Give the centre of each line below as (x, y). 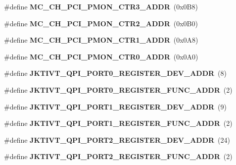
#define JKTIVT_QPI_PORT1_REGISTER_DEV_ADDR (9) (116, 106)
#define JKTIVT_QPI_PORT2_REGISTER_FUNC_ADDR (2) (118, 156)
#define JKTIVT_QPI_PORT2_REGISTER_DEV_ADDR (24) (117, 139)
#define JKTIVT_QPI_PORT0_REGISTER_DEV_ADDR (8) (116, 73)
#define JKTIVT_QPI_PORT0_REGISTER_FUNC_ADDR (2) (118, 89)
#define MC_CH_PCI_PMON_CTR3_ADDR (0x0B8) (101, 6)
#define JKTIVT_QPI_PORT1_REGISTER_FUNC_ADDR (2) (118, 123)
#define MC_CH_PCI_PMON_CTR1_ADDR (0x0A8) (101, 40)
